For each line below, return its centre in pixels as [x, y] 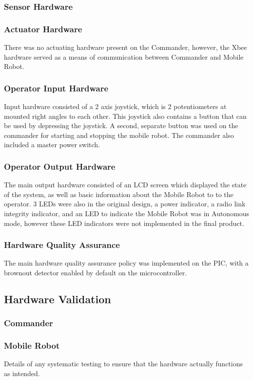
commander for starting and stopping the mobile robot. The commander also [119, 135]
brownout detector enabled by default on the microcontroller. [96, 273]
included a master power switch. [52, 145]
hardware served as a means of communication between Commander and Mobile [124, 56]
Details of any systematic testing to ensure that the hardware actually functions [123, 364]
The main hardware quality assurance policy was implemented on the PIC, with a [126, 263]
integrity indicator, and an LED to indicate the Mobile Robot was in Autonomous [127, 213]
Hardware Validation [58, 299]
